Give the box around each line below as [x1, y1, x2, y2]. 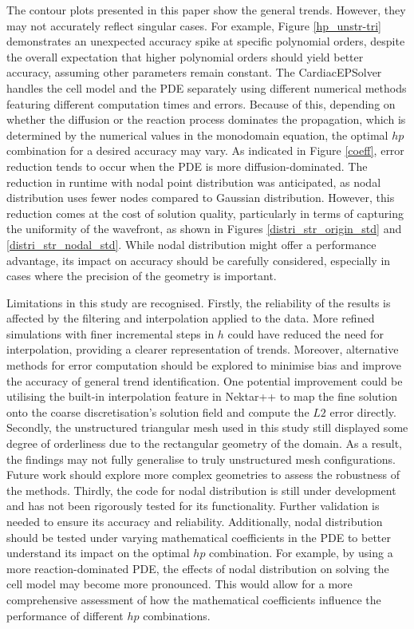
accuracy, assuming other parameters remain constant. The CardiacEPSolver [6, 64, 382, 81]
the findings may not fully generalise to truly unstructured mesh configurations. [6, 450, 396, 467]
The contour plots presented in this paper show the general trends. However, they [6, 2, 406, 18]
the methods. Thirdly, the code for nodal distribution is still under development [6, 481, 396, 498]
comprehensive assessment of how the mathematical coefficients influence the [6, 591, 381, 607]
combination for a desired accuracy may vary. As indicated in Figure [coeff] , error [6, 142, 404, 159]
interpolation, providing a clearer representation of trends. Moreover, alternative [6, 341, 399, 358]
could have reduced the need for [227, 325, 384, 342]
